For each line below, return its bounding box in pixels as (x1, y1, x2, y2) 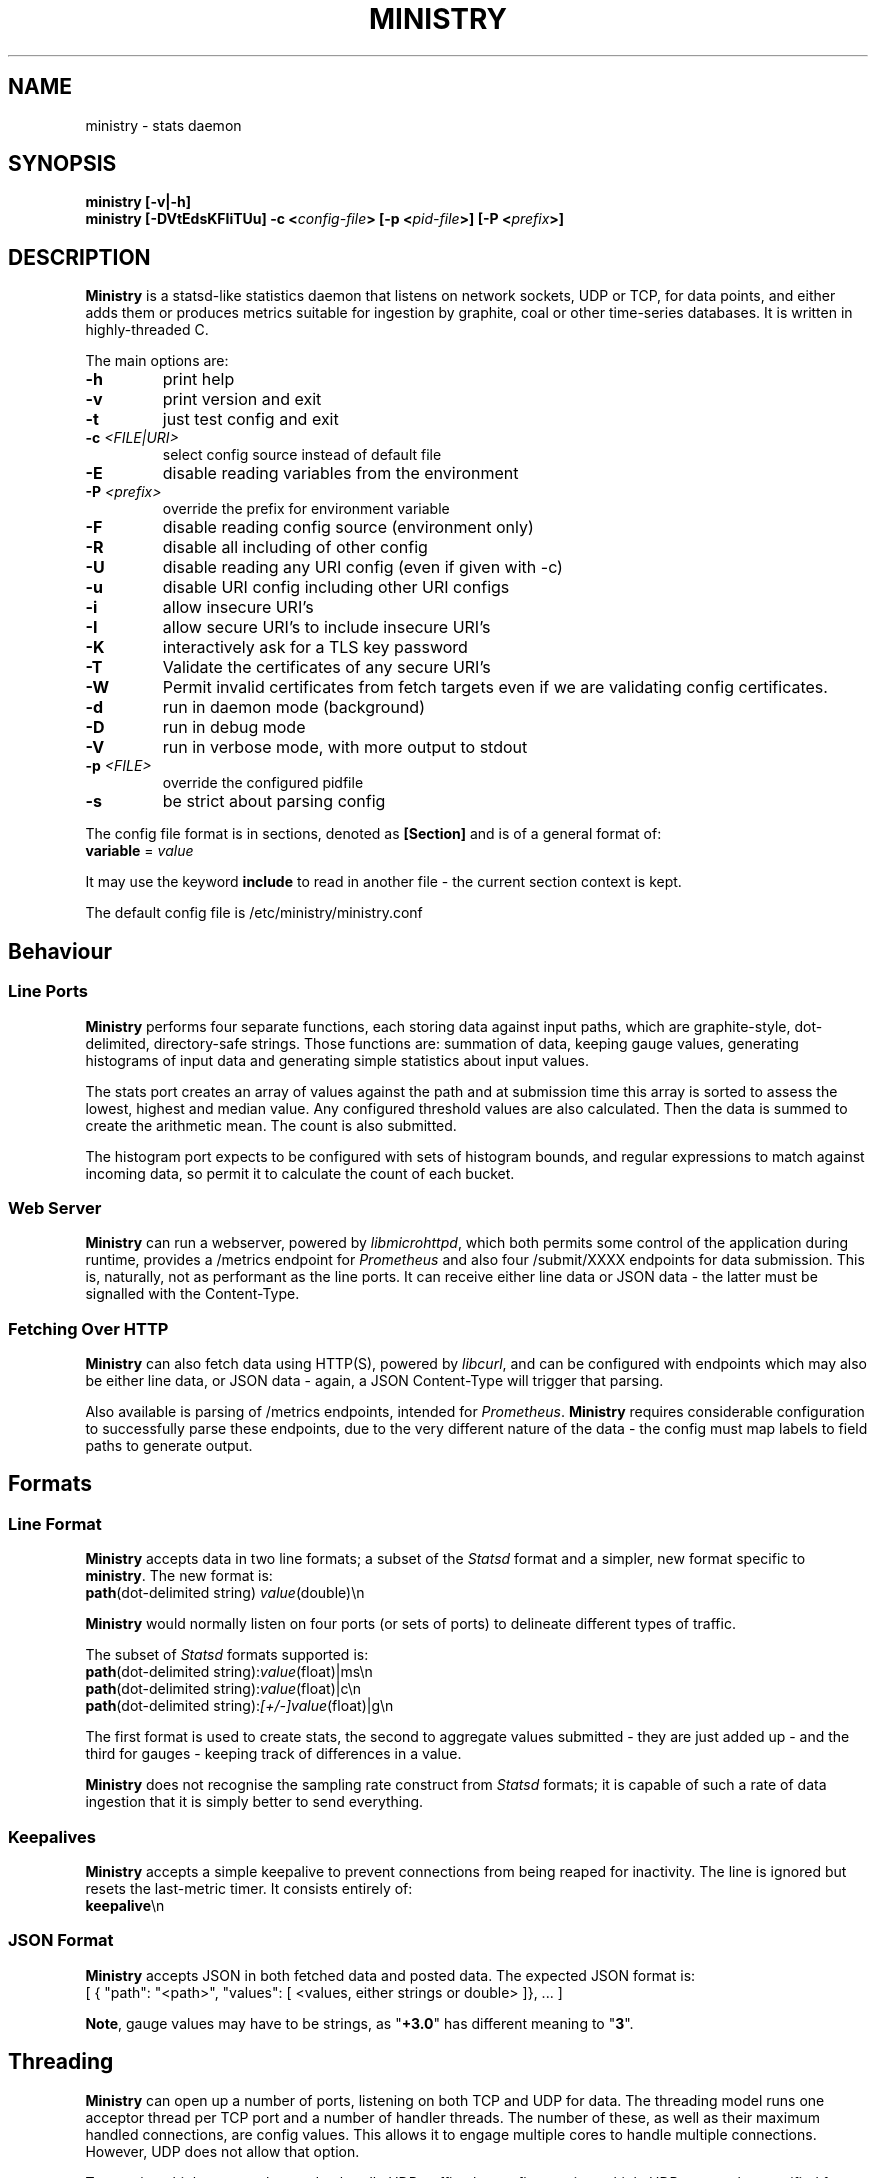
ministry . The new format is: (85, 1567, 273, 1585)
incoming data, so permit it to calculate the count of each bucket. (85, 1164, 515, 1182)
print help (162, 369, 235, 390)
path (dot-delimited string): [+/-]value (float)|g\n (85, 1697, 394, 1715)
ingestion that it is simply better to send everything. (85, 1793, 424, 1811)
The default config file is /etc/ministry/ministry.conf (85, 904, 423, 922)
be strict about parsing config (162, 791, 386, 812)
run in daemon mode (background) (162, 697, 425, 718)
